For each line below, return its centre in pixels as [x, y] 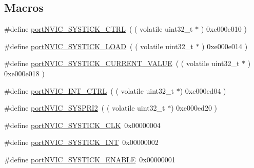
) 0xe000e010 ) [224, 29]
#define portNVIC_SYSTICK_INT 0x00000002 [81, 142]
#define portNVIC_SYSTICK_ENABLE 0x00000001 [90, 159]
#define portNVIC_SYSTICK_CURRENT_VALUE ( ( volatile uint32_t [122, 63]
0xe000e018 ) [24, 73]
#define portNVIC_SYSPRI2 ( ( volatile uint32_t [85, 108]
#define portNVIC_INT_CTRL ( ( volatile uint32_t [89, 90]
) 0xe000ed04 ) [203, 90]
